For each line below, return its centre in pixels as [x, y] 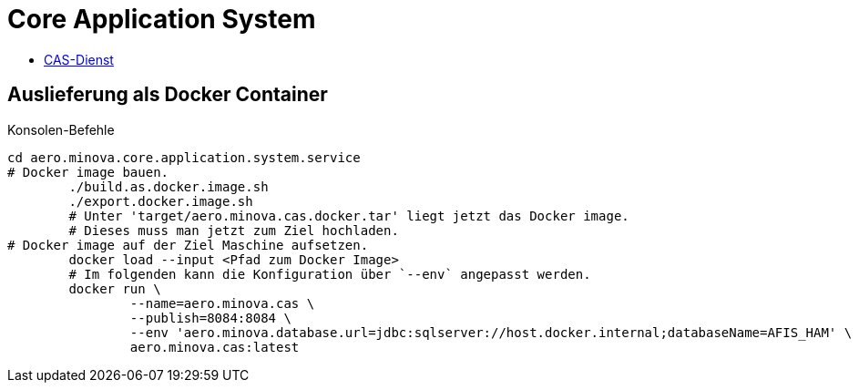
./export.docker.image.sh [161, 201]
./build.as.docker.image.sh [169, 186]
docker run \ [115, 288]
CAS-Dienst [79, 59]
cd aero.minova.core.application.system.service [184, 157]
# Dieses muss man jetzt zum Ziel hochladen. [234, 230]
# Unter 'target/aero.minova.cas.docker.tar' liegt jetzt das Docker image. [349, 216]
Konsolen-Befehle [61, 129]
